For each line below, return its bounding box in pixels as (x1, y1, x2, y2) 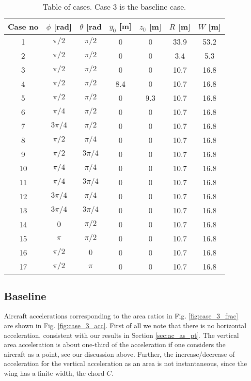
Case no (8, 21, 39, 32)
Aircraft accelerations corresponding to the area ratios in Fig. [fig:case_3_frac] (4, 311, 238, 321)
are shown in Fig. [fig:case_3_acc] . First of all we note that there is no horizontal (4, 320, 247, 330)
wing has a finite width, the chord (4, 367, 105, 378)
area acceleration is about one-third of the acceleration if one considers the (4, 339, 226, 349)
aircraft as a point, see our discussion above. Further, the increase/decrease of (4, 349, 235, 359)
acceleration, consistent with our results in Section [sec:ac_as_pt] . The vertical (4, 330, 239, 340)
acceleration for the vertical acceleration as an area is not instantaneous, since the (4, 358, 247, 368)
